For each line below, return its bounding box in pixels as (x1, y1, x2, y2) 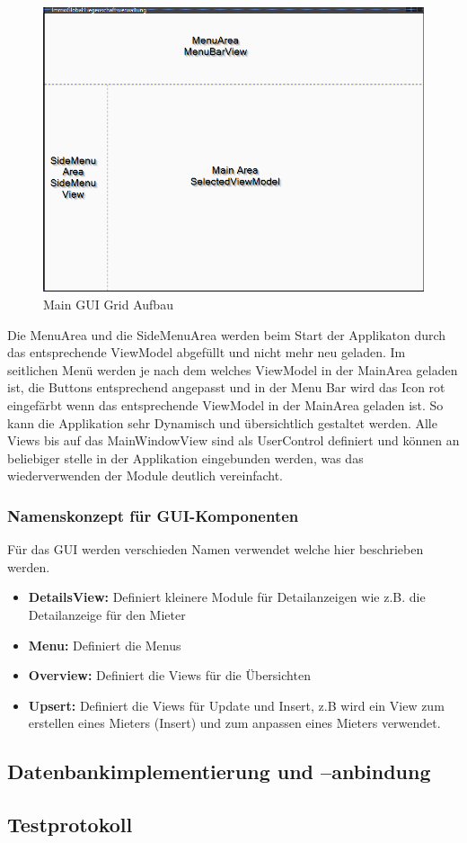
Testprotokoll (7, 811, 133, 839)
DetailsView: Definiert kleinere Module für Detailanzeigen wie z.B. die (28, 587, 426, 606)
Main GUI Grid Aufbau (43, 295, 173, 313)
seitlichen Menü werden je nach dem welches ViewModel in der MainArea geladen (7, 360, 458, 379)
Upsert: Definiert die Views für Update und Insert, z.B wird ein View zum (28, 695, 445, 714)
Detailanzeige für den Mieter (28, 605, 186, 623)
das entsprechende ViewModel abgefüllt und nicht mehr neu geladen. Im (7, 343, 406, 362)
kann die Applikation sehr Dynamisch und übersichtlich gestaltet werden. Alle (7, 413, 437, 432)
